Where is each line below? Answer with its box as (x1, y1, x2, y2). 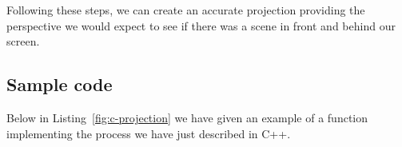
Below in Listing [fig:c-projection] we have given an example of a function (6, 109, 368, 125)
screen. (6, 33, 40, 50)
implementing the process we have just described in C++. (6, 125, 291, 141)
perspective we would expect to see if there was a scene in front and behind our (6, 17, 396, 34)
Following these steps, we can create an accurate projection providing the (6, 2, 365, 18)
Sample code (6, 72, 113, 97)
